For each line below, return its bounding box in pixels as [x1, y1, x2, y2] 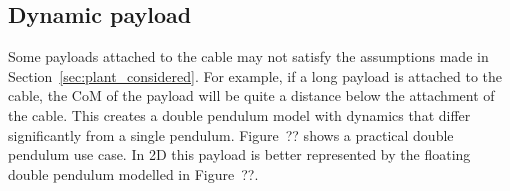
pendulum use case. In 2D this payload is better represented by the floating [8, 144, 471, 165]
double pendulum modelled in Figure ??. [8, 163, 259, 184]
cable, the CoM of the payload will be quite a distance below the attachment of [8, 85, 495, 106]
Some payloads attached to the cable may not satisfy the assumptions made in [8, 46, 489, 67]
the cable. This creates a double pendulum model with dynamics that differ [8, 104, 471, 125]
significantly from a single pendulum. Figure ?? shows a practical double [8, 124, 454, 145]
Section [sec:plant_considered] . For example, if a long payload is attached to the [8, 65, 503, 86]
